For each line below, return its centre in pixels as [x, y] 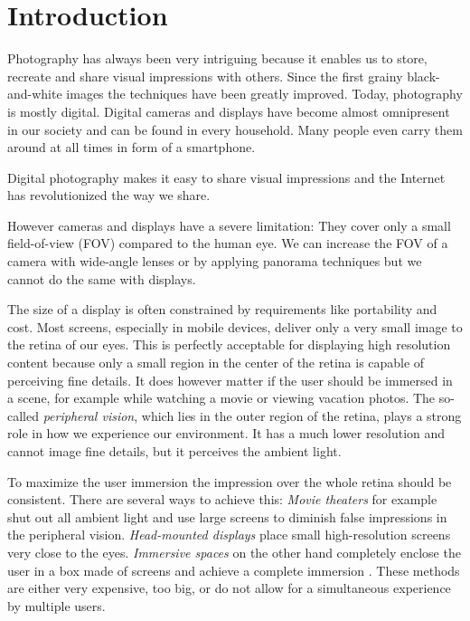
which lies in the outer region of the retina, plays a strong [301, 415]
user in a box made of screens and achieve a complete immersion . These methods [234, 570]
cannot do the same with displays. [102, 278]
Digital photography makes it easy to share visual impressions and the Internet [226, 177]
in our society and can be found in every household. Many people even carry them [235, 129]
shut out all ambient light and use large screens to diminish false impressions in [227, 516]
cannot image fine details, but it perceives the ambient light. [174, 451]
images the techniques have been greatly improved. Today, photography [264, 94]
